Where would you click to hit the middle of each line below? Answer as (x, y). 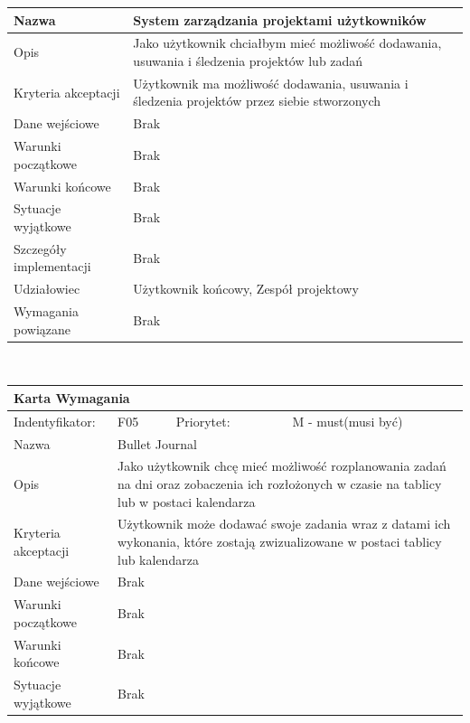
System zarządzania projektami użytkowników (280, 19)
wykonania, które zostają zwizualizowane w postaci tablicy (279, 541)
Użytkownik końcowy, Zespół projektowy (246, 289)
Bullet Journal (157, 443)
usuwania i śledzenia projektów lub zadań (248, 60)
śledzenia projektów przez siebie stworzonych (257, 101)
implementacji (52, 266)
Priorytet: (203, 421)
